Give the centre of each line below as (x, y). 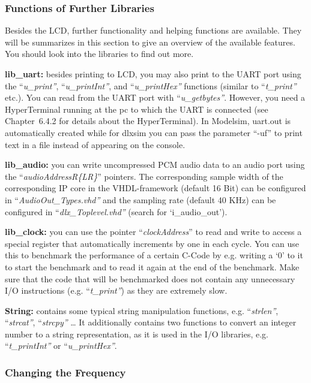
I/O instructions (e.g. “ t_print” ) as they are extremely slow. (116, 290)
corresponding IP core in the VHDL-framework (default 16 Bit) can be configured (155, 188)
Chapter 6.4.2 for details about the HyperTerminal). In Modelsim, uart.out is (148, 121)
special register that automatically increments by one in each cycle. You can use (152, 243)
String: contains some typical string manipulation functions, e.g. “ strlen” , (142, 310)
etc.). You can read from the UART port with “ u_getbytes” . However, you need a (155, 97)
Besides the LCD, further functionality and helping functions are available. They (153, 30)
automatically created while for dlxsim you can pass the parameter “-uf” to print (154, 132)
